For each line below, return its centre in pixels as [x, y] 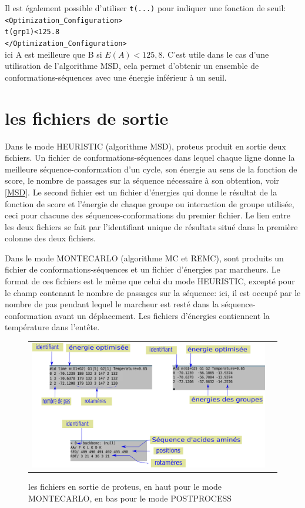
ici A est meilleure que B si [53, 54]
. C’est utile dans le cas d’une [216, 54]
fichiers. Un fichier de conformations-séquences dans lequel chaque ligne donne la [150, 157]
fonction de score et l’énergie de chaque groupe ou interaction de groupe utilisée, [150, 203]
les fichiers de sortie [87, 117]
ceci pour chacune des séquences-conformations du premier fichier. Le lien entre [148, 215]
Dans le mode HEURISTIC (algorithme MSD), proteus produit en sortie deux [145, 146]
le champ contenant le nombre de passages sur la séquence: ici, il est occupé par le [153, 292]
